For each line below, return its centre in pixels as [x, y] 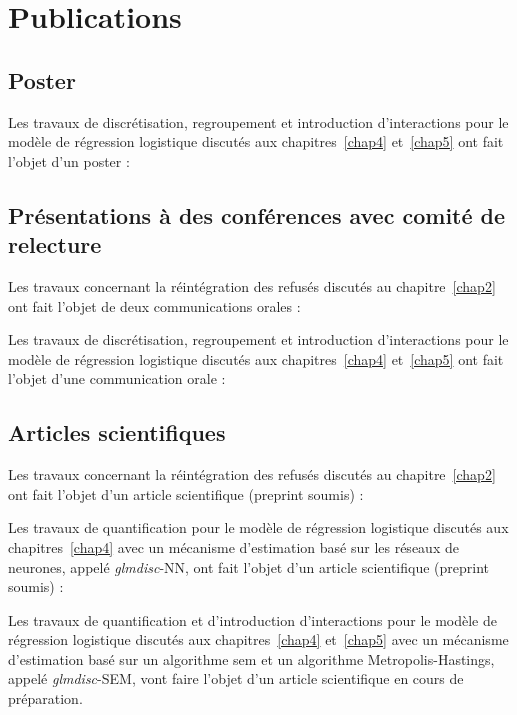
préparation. [45, 698]
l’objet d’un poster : [69, 160]
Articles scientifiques [117, 432]
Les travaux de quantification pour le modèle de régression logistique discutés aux [258, 527]
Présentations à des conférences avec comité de [257, 214]
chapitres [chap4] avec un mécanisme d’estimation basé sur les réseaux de [233, 546]
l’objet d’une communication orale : [117, 378]
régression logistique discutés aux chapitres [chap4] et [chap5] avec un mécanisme [258, 639]
